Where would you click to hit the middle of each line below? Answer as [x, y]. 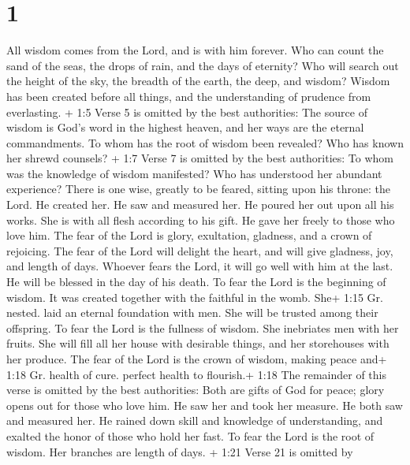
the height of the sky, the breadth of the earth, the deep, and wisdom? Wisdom [198, 81]
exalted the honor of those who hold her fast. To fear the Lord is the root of [190, 435]
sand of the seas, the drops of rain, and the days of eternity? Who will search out [203, 65]
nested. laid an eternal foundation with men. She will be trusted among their [192, 312]
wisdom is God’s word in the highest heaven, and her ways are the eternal [185, 127]
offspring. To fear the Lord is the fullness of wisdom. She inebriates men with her [203, 327]
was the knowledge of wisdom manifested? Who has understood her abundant [194, 173]
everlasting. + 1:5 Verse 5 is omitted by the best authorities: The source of [187, 112]
